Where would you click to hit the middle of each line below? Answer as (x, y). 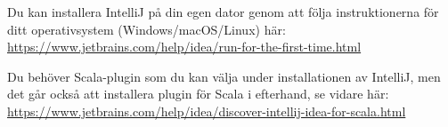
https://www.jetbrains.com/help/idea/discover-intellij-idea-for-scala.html (207, 111)
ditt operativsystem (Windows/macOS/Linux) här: (147, 29)
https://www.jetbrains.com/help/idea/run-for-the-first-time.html (184, 47)
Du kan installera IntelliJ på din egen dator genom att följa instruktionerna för (223, 12)
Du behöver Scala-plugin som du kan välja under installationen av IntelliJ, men (224, 76)
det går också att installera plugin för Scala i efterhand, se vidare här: (198, 94)
